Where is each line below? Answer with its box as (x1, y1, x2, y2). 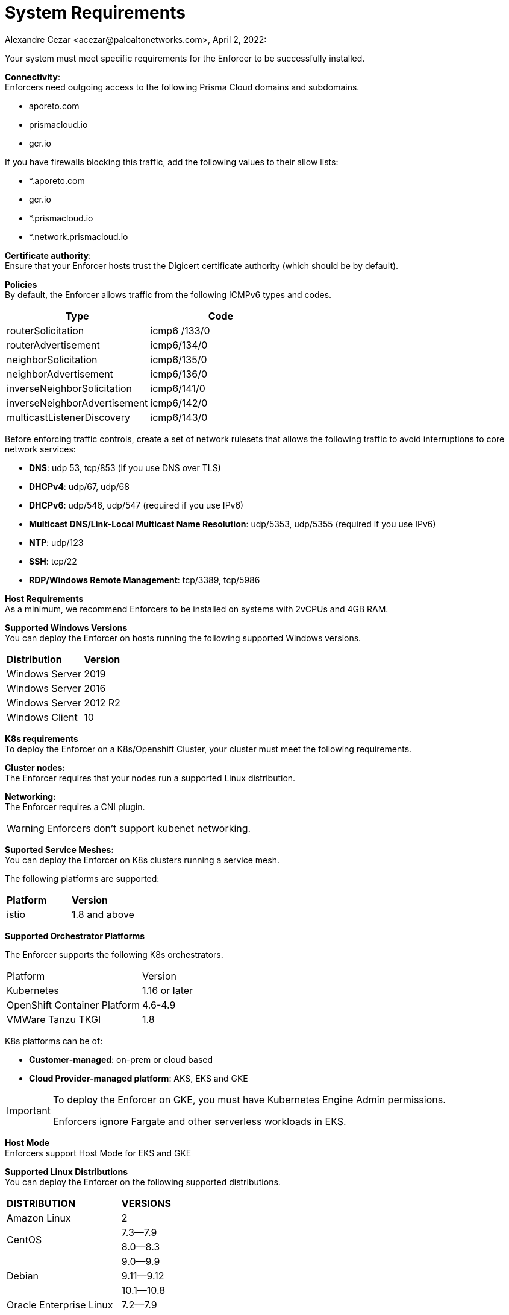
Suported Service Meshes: (5, 844, 114, 855)
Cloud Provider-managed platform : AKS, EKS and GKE (29, 1073, 248, 1083)
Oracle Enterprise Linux (7, 1298, 113, 1311)
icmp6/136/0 (150, 367, 208, 380)
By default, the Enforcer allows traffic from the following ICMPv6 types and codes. (5, 289, 332, 300)
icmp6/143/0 (150, 411, 208, 423)
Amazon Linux (7, 1211, 71, 1224)
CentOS (7, 1233, 42, 1246)
